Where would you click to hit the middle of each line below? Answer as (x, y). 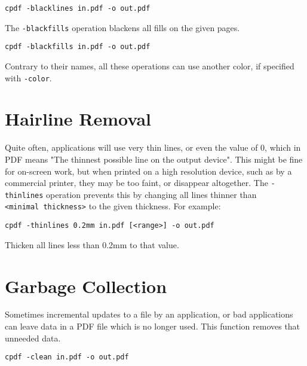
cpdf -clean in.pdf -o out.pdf (67, 357)
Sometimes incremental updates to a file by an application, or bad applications (149, 314)
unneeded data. (33, 338)
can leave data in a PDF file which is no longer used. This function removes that (153, 326)
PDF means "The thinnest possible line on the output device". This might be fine (154, 159)
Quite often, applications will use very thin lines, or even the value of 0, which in (153, 147)
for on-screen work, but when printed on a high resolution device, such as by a (148, 171)
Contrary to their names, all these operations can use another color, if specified (150, 65)
